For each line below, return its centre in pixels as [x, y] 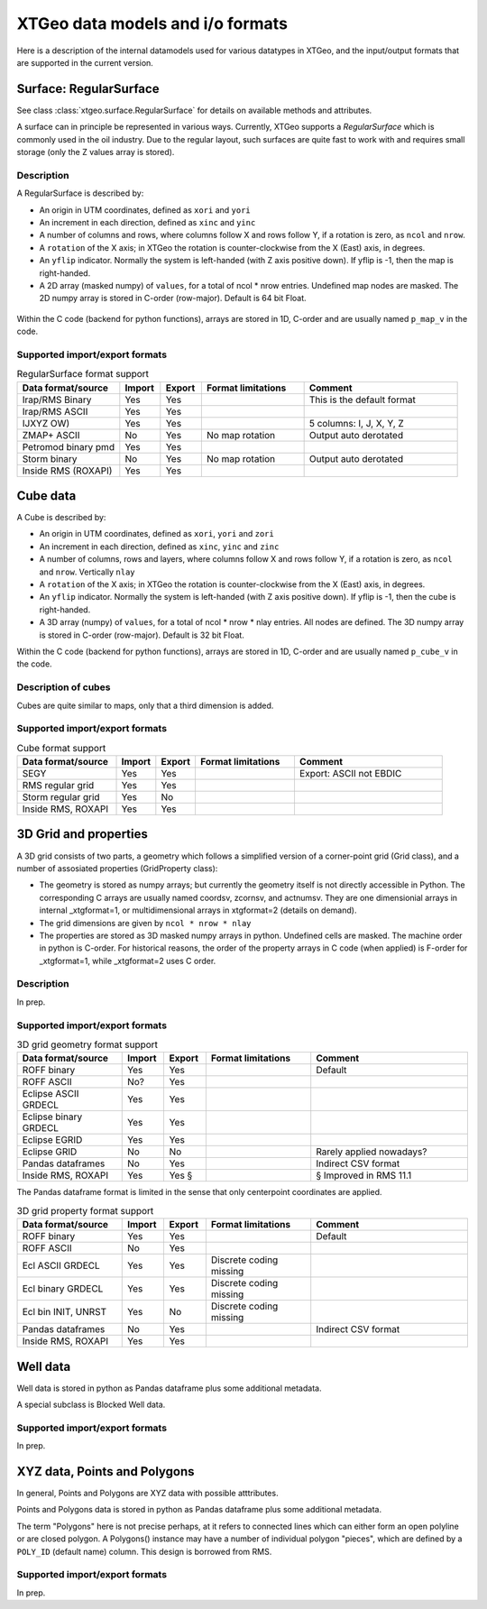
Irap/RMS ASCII [55, 411]
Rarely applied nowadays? [372, 1152]
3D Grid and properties [82, 834]
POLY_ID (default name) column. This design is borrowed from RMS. [144, 1551]
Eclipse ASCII [51, 1094]
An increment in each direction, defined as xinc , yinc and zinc [159, 547]
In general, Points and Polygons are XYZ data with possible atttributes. [147, 1494]
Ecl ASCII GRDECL [61, 1265]
